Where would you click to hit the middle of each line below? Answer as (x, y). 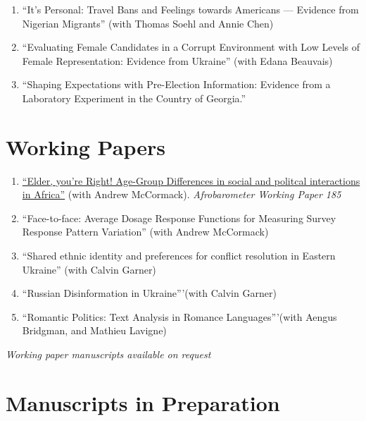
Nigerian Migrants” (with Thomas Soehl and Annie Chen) (148, 23)
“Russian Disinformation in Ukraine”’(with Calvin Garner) (149, 293)
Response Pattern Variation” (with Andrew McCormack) (145, 232)
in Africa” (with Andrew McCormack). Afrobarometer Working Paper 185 (182, 194)
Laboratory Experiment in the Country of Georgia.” (134, 98)
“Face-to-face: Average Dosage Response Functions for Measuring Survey (179, 218)
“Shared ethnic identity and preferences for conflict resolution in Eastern (179, 256)
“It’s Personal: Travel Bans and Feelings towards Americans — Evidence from (190, 9)
